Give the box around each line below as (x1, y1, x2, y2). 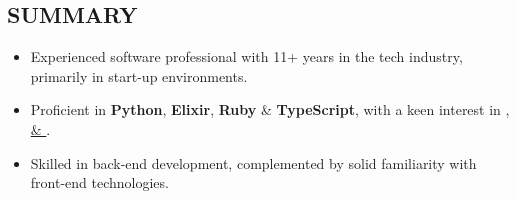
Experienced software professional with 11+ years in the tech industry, (30, 46, 463, 67)
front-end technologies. (30, 172, 169, 193)
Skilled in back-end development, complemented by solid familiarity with (30, 152, 477, 173)
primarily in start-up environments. (30, 65, 248, 86)
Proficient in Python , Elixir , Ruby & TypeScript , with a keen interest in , (30, 99, 510, 120)
